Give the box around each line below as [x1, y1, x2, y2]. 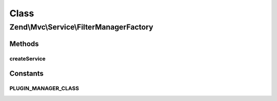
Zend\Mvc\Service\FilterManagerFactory [9, 22, 153, 32]
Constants [9, 69, 44, 78]
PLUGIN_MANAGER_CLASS [9, 85, 80, 92]
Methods [9, 39, 39, 48]
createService [9, 55, 46, 62]
